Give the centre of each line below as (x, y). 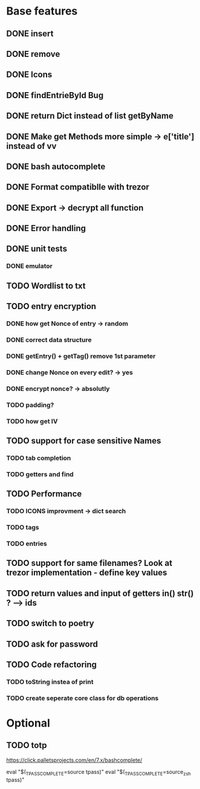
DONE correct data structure (49, 340)
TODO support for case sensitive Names (84, 441)
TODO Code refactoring (52, 664)
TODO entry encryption (51, 306)
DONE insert (30, 34)
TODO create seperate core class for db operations (82, 698)
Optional (28, 723)
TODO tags (23, 527)
